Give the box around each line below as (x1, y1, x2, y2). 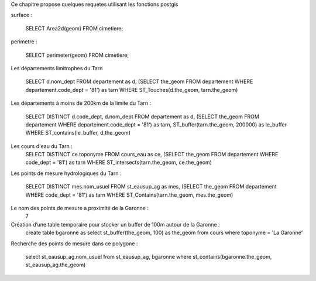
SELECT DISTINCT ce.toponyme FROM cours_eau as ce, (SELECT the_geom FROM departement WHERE (25, 151, 279, 158)
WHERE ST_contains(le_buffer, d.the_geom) (25, 129, 131, 136)
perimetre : (11, 38, 37, 45)
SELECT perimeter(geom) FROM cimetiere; (25, 52, 129, 59)
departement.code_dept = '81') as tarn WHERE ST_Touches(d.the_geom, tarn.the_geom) (25, 86, 238, 93)
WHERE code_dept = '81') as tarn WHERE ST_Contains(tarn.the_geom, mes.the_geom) (25, 191, 233, 198)
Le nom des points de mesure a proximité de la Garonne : (11, 205, 149, 212)
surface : (11, 12, 33, 19)
